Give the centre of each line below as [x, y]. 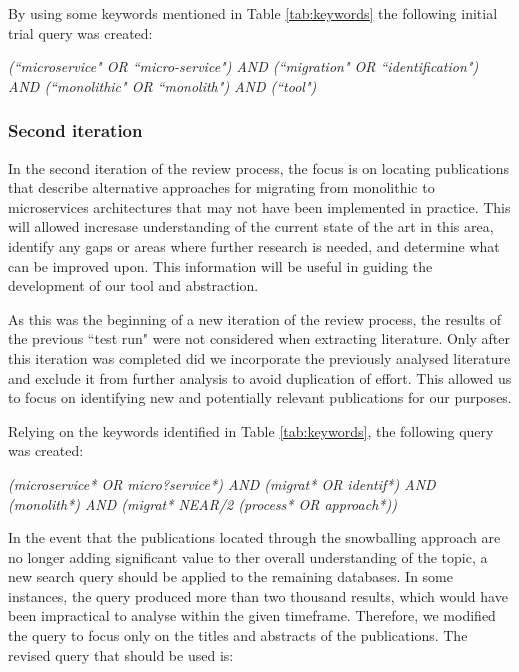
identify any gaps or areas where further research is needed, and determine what [254, 245]
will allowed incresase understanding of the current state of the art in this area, [251, 226]
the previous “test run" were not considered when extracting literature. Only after [259, 338]
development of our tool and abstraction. [133, 285]
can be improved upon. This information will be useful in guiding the [220, 265]
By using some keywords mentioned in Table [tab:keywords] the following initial [253, 13]
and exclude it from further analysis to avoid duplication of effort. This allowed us [260, 377]
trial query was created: [80, 32]
